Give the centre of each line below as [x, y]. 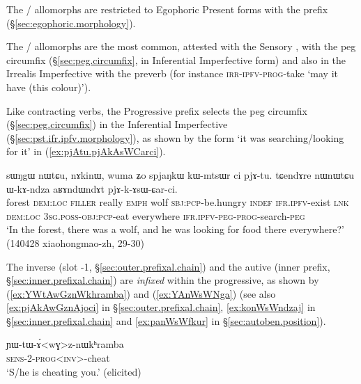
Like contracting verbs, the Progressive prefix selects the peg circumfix [157, 110]
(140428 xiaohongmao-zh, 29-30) [75, 242]
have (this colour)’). [49, 87]
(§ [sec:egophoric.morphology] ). [71, 23]
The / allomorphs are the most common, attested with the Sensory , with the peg [181, 46]
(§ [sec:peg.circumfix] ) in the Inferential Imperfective [117, 124]
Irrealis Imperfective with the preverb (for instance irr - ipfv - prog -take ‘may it [172, 73]
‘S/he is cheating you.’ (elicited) [74, 371]
